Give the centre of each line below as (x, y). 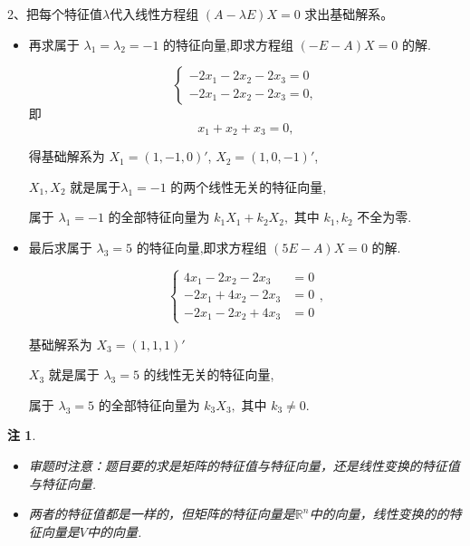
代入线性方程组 (154, 14)
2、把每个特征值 (55, 14)
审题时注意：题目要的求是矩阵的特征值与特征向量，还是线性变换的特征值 (244, 465)
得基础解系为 (67, 156)
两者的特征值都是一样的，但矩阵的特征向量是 (162, 514)
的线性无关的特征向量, (209, 374)
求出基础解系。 (349, 14)
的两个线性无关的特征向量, (249, 186)
